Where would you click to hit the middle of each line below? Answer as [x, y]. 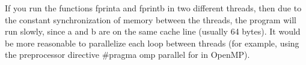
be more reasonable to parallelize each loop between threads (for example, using [152, 43]
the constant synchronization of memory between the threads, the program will [151, 19]
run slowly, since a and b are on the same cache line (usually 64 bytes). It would [153, 31]
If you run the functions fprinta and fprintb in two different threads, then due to [153, 8]
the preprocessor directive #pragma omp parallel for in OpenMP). [127, 55]
